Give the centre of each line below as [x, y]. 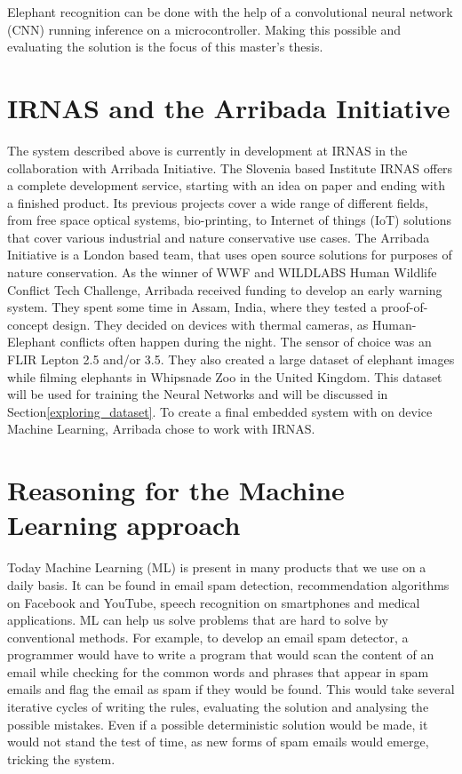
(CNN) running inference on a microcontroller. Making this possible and [204, 29]
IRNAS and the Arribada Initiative [229, 107]
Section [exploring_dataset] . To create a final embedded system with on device [220, 411]
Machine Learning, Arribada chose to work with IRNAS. [161, 429]
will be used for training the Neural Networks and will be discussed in [198, 394]
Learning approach [124, 525]
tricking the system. [61, 758]
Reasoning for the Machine [176, 490]
